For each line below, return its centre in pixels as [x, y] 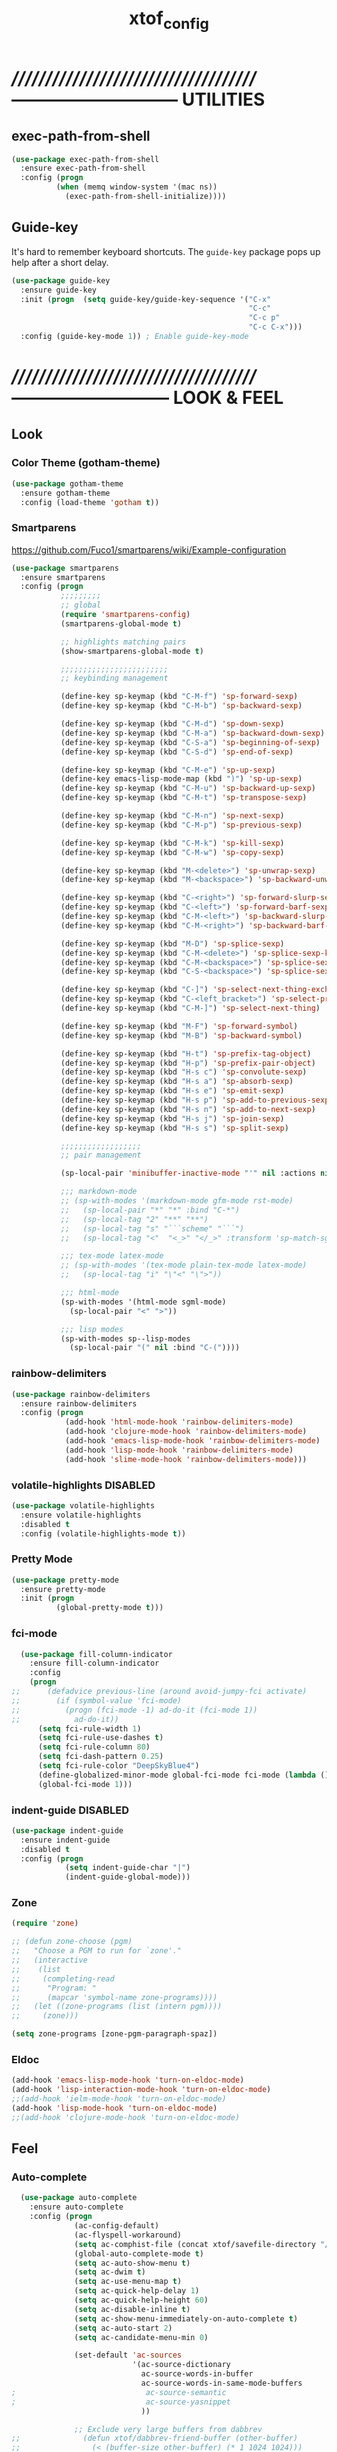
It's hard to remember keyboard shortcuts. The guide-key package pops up [166, 251]
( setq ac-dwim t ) [110, 2272]
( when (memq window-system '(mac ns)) [136, 187]
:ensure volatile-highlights [81, 1515]
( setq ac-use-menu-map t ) [128, 2282]
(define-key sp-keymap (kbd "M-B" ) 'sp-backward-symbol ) [181, 1035]
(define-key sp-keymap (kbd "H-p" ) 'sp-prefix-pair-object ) [188, 1063]
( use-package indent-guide [67, 1830]
